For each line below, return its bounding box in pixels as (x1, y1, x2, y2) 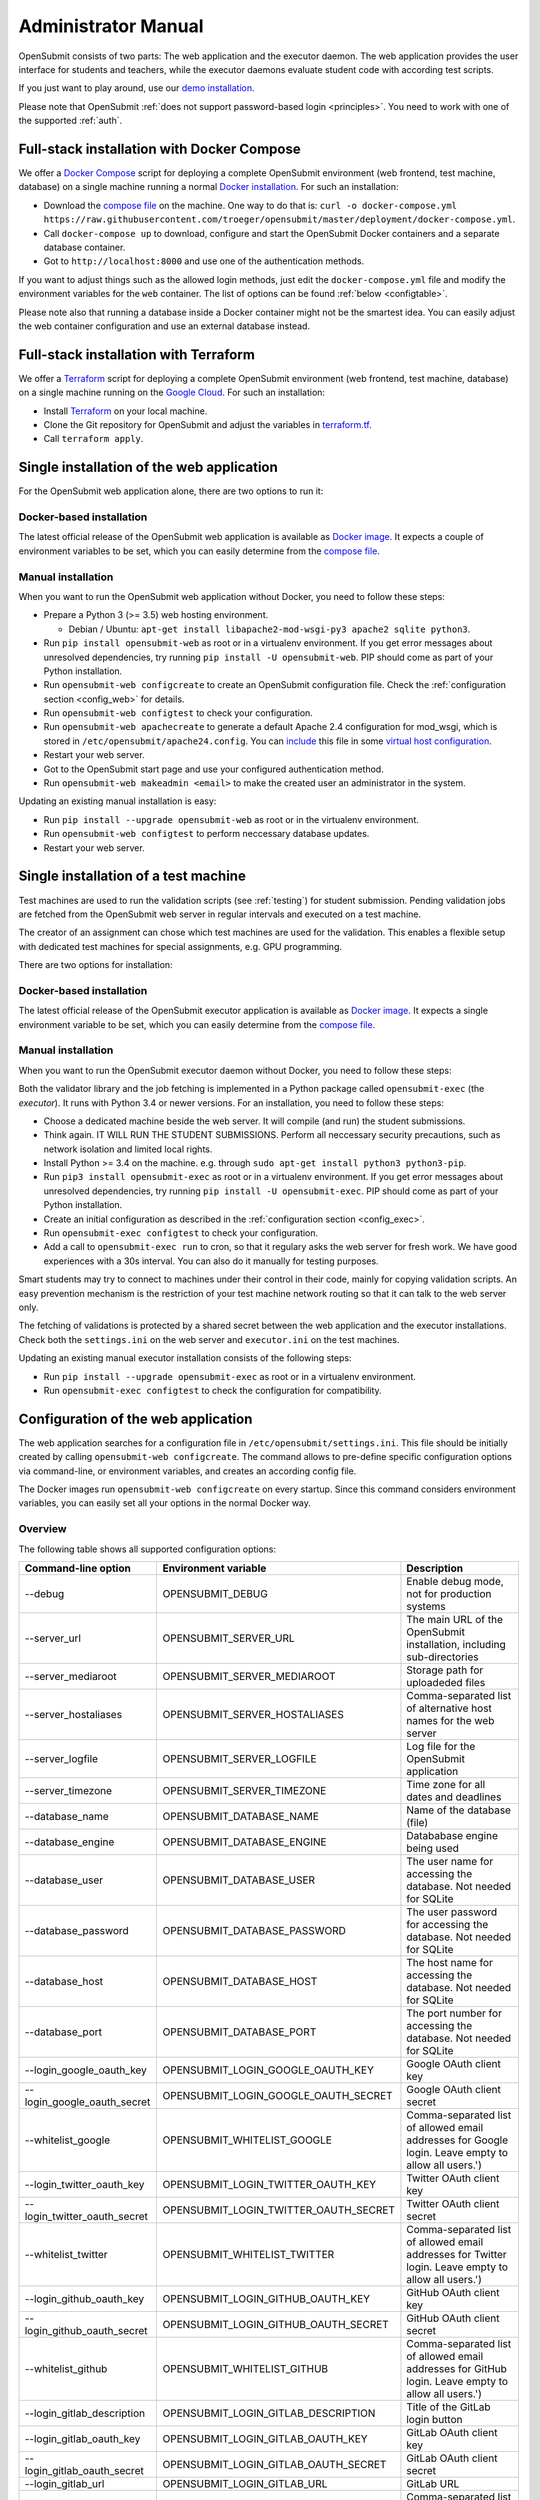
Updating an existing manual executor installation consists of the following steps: (18, 1352, 352, 1364)
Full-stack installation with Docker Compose (18, 140, 301, 157)
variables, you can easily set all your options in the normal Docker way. (18, 1497, 312, 1509)
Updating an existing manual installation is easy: (18, 795, 217, 807)
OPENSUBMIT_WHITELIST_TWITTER (162, 2247, 335, 2261)
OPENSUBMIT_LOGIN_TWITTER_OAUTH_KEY (162, 2177, 377, 2191)
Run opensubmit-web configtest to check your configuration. (43, 707, 314, 719)
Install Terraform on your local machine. (43, 405, 208, 417)
